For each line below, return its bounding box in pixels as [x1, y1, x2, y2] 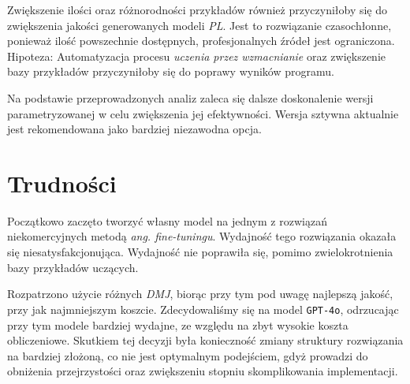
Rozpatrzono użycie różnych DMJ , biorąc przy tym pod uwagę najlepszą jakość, [7, 285, 393, 302]
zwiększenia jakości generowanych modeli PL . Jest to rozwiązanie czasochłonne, [7, 17, 392, 33]
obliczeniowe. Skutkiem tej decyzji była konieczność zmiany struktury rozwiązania [7, 332, 404, 349]
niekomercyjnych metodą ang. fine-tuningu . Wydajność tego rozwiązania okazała [7, 228, 397, 244]
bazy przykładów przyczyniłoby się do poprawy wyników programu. [7, 63, 334, 80]
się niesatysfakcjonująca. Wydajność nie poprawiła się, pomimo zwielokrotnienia [7, 244, 393, 260]
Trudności [7, 166, 117, 199]
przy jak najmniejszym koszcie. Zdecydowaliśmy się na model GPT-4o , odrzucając [7, 300, 399, 317]
